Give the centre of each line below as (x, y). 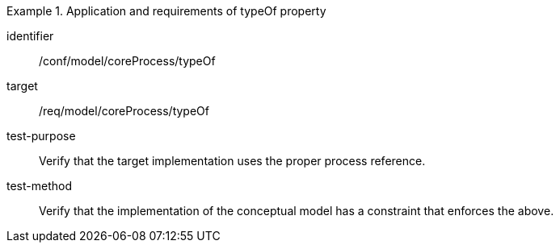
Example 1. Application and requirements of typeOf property (166, 11)
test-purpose (41, 136)
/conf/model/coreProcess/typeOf (127, 61)
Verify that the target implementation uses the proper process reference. (232, 161)
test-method (39, 186)
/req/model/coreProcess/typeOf (124, 111)
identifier (30, 36)
